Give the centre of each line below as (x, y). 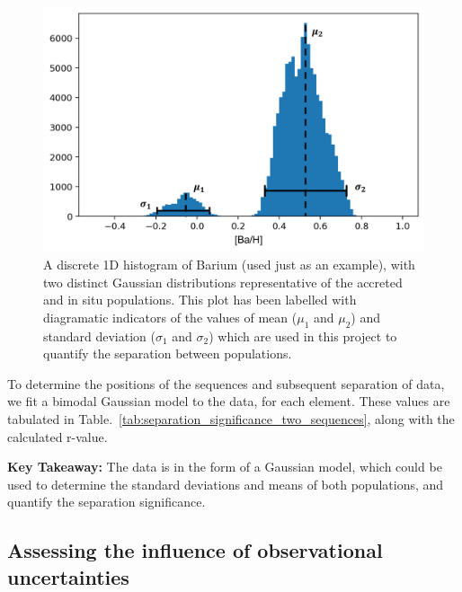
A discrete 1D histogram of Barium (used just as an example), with (229, 265)
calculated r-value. (58, 436)
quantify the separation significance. (107, 502)
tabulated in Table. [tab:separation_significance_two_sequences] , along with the (231, 419)
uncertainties (68, 576)
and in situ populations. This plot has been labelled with (200, 300)
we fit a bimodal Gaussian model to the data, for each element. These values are (229, 401)
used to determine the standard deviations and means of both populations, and (226, 484)
